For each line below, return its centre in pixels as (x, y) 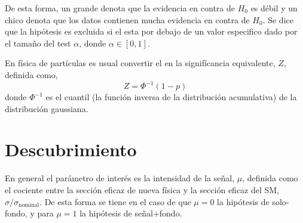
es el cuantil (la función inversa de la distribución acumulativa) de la (171, 97)
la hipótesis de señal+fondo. (131, 213)
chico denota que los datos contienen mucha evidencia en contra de (127, 19)
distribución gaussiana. (47, 108)
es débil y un (274, 8)
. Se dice (278, 19)
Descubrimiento (71, 149)
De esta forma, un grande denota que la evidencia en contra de (120, 8)
